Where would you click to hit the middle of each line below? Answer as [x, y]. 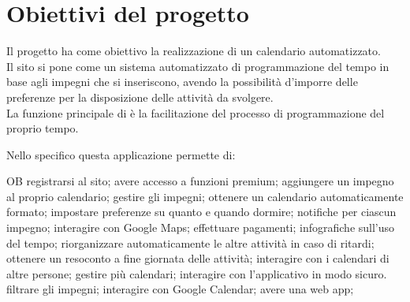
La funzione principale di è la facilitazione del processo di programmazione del [196, 112]
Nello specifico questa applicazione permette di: [121, 154]
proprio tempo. [43, 128]
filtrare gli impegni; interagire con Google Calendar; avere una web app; [180, 289]
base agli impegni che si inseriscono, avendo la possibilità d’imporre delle [182, 82]
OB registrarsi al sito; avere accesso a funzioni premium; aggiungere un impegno [200, 181]
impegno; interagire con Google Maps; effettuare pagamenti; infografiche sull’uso [201, 227]
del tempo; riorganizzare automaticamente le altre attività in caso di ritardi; [190, 242]
